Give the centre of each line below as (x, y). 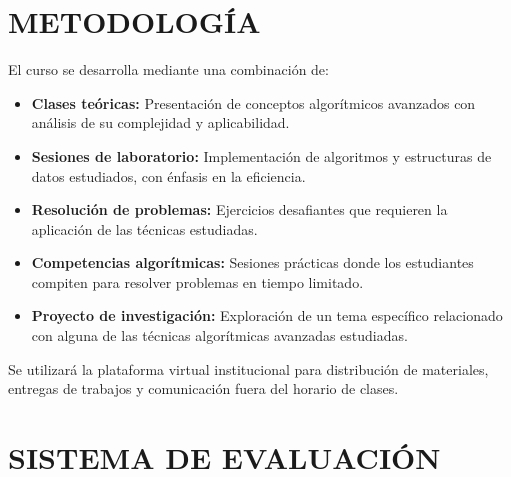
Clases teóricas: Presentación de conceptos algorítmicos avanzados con (253, 102)
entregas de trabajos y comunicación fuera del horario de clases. (203, 388)
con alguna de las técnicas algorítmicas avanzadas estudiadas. (219, 335)
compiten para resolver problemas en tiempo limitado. (197, 281)
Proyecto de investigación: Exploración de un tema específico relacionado (267, 315)
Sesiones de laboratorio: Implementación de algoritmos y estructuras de (261, 155)
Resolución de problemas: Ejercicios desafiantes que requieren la (239, 209)
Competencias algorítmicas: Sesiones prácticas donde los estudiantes (252, 262)
